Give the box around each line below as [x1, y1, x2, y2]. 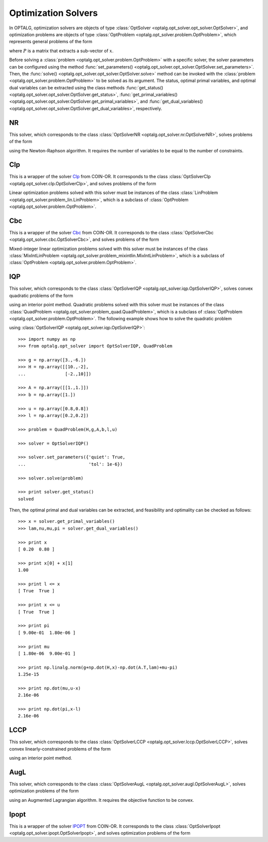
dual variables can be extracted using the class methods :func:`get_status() [9, 84, 164, 90]
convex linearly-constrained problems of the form [9, 746, 111, 752]
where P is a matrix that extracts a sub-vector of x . [9, 48, 114, 54]
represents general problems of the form [9, 39, 93, 45]
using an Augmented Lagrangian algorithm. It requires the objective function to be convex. [9, 797, 195, 803]
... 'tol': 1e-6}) [18, 461, 123, 467]
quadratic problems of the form [9, 292, 73, 298]
